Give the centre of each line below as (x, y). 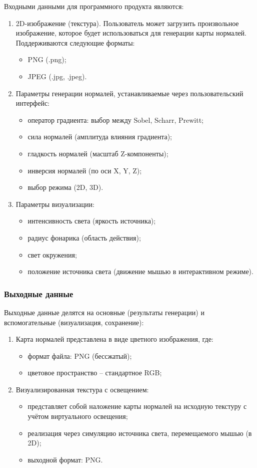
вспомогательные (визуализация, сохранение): (74, 322)
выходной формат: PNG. (65, 459)
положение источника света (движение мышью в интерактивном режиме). (140, 271)
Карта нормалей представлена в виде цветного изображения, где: (114, 339)
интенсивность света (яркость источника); (92, 221)
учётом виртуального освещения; (78, 416)
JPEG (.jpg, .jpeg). (57, 76)
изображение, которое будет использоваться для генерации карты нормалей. (131, 33)
